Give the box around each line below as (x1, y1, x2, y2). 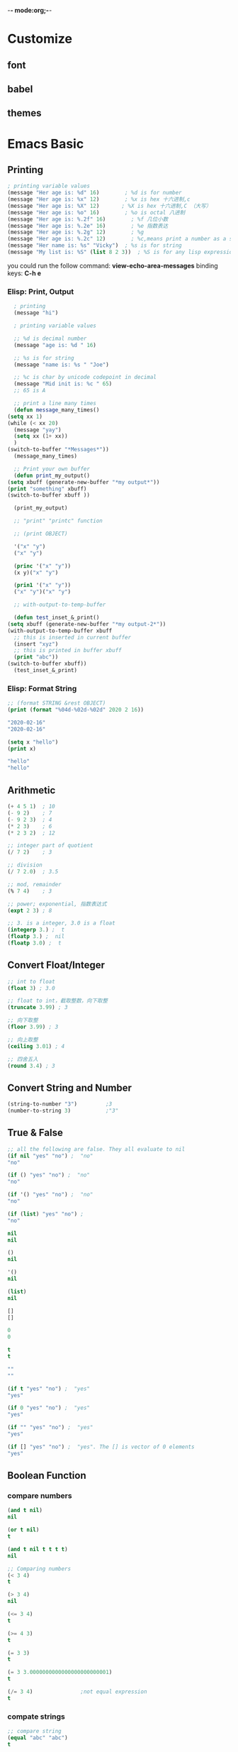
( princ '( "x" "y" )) (13, 562, 72, 570)
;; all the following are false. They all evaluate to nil (7, 1145, 186, 1152)
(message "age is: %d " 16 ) (13, 341, 97, 348)
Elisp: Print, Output (7, 287, 74, 297)
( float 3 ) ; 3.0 (7, 984, 55, 992)
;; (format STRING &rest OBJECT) (7, 700, 106, 707)
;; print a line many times (13, 400, 97, 407)
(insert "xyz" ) (13, 640, 59, 648)
